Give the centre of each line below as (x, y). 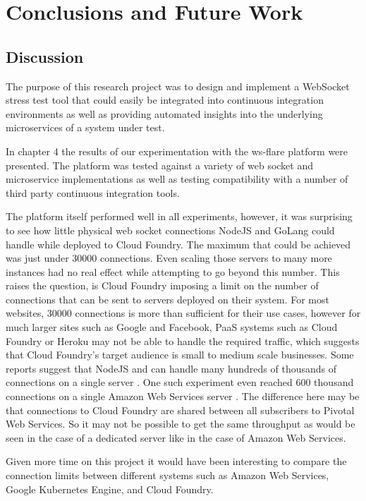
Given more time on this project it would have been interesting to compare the (176, 461)
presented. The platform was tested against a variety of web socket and (160, 165)
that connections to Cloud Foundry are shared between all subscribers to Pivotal (180, 410)
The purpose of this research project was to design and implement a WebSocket (178, 86)
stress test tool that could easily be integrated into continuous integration (165, 100)
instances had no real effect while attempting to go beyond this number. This (173, 271)
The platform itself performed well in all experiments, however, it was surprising (179, 216)
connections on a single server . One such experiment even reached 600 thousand (180, 382)
